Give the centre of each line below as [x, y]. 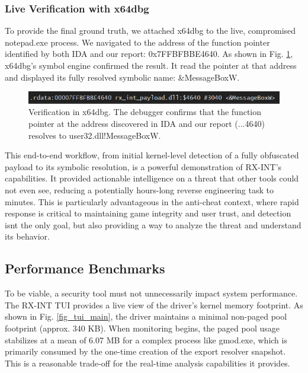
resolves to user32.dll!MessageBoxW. [95, 135]
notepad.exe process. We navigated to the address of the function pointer [137, 42]
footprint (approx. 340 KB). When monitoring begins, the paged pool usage [142, 328]
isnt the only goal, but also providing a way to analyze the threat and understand [153, 224]
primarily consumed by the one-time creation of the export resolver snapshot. [145, 351]
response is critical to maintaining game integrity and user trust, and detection [148, 213]
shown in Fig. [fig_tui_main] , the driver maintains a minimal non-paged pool [146, 316]
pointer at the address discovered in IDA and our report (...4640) [147, 124]
